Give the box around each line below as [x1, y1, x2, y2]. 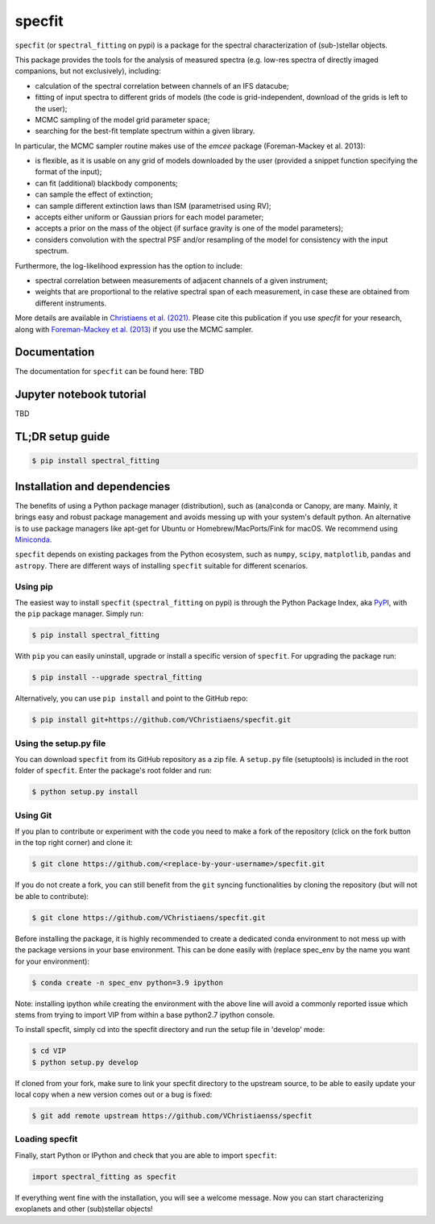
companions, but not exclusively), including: [14, 66, 161, 76]
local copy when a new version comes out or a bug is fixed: [14, 1089, 213, 1100]
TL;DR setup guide [14, 430, 110, 443]
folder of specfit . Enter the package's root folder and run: [14, 766, 212, 776]
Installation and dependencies [14, 480, 171, 493]
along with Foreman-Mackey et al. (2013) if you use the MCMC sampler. [14, 324, 254, 334]
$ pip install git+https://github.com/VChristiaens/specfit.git [31, 715, 292, 725]
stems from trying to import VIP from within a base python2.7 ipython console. [14, 1010, 275, 1019]
